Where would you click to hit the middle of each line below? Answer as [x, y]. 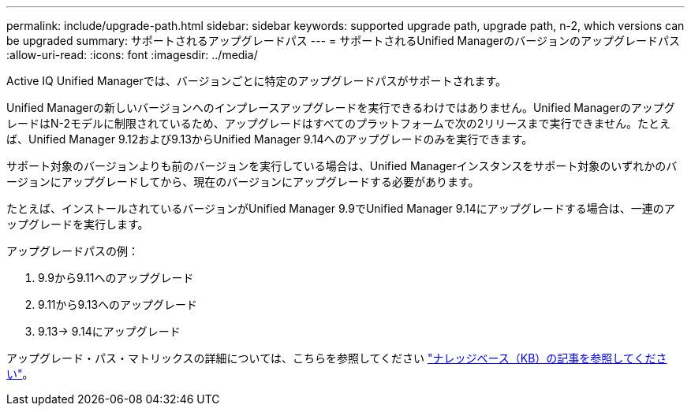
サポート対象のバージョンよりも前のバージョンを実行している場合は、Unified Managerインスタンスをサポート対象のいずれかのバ [342, 166]
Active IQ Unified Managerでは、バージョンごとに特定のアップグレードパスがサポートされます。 [257, 81]
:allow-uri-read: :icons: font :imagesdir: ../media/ [132, 55]
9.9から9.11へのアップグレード [116, 278]
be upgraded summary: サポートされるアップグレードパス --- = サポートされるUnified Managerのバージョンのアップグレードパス [343, 41]
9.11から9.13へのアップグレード [118, 304]
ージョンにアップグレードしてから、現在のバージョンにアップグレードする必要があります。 [243, 182]
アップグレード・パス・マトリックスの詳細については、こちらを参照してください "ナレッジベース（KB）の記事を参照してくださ [337, 358]
